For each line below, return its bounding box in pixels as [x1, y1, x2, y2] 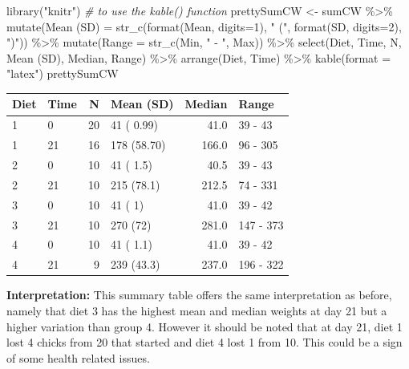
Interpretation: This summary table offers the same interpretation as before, [6, 286, 392, 303]
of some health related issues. [6, 349, 150, 366]
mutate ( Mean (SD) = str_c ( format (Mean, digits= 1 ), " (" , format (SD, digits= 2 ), [6, 18, 402, 34]
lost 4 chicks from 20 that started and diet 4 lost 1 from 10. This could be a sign [6, 334, 403, 351]
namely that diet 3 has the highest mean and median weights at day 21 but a [6, 302, 387, 318]
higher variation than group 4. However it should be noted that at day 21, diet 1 [6, 318, 403, 335]
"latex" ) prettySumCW [6, 65, 119, 82]
